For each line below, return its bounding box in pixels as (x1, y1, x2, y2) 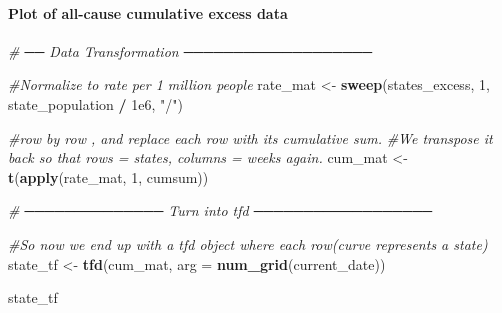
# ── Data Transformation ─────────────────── (8, 40, 373, 61)
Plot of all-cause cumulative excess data (8, 2, 288, 23)
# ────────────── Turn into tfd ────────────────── (8, 200, 433, 221)
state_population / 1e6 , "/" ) (8, 93, 183, 114)
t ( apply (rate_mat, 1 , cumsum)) (8, 166, 209, 187)
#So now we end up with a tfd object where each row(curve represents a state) (8, 233, 488, 254)
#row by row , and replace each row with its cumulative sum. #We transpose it (8, 127, 493, 148)
